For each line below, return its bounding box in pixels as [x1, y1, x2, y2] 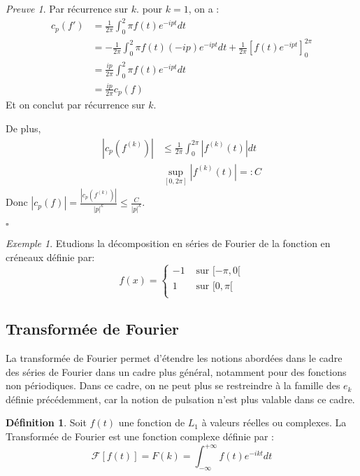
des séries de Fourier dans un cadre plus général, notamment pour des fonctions [6, 364, 347, 379]
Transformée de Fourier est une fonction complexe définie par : [6, 428, 274, 443]
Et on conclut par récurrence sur [6, 97, 145, 112]
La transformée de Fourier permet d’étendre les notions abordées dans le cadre [6, 351, 343, 365]
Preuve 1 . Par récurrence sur [6, 1, 129, 15]
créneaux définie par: [6, 249, 95, 264]
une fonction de [118, 415, 185, 430]
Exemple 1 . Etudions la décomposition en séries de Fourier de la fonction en [6, 236, 331, 251]
